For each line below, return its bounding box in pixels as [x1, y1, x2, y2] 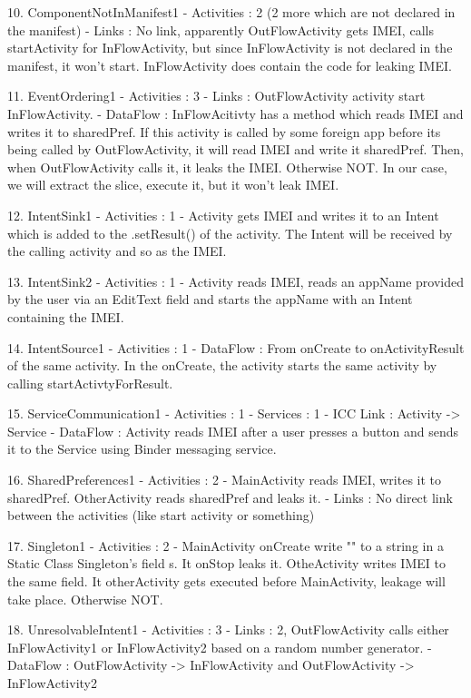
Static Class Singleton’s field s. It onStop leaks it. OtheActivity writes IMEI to [7, 554, 446, 573]
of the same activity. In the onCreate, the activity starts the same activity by [7, 356, 437, 375]
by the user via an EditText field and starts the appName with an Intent [7, 290, 413, 309]
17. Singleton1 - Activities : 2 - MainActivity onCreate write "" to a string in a [7, 536, 444, 555]
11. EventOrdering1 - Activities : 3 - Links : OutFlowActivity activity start [7, 86, 426, 105]
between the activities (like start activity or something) [7, 506, 315, 525]
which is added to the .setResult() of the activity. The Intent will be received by [7, 223, 453, 242]
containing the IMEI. [7, 307, 124, 326]
